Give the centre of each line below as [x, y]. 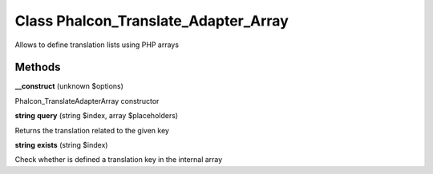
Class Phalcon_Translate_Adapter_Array [152, 21]
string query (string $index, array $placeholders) [97, 116]
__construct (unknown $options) [69, 86]
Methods [38, 67]
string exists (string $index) [61, 145]
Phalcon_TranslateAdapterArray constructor [87, 101]
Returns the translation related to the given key [92, 130]
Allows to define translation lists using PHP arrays [97, 45]
